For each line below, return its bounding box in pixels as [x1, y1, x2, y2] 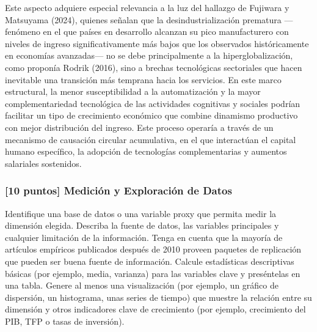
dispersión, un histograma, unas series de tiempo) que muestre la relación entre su [5, 290, 312, 303]
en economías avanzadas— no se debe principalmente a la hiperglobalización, [5, 49, 293, 62]
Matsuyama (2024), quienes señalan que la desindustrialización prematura [5, 13, 282, 26]
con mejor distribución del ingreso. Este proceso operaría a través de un [5, 120, 274, 133]
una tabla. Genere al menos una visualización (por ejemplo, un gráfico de [5, 279, 279, 292]
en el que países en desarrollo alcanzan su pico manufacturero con [43, 25, 289, 38]
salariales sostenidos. [5, 157, 82, 169]
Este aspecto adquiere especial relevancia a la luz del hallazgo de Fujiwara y [5, 1, 290, 13]
